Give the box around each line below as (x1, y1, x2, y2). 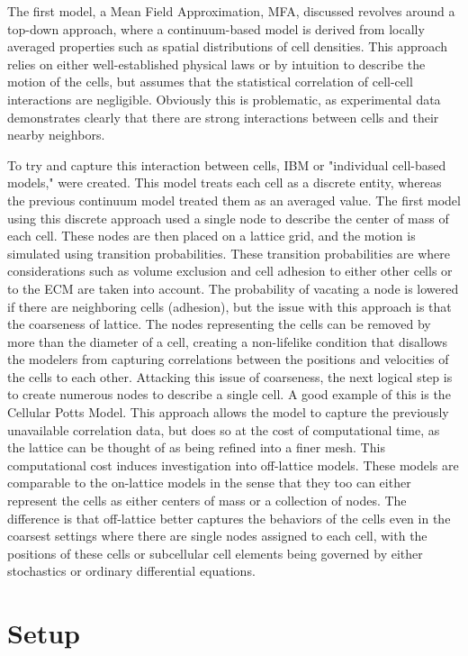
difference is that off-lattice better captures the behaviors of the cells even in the (7, 508, 451, 527)
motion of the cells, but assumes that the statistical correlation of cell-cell (7, 72, 413, 91)
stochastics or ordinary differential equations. (7, 561, 256, 580)
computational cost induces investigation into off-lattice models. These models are (7, 455, 459, 474)
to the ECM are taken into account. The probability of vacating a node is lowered (7, 278, 459, 297)
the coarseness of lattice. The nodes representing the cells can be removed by (7, 314, 431, 333)
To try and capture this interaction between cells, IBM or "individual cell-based (7, 155, 446, 174)
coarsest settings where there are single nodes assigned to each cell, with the (7, 526, 427, 545)
